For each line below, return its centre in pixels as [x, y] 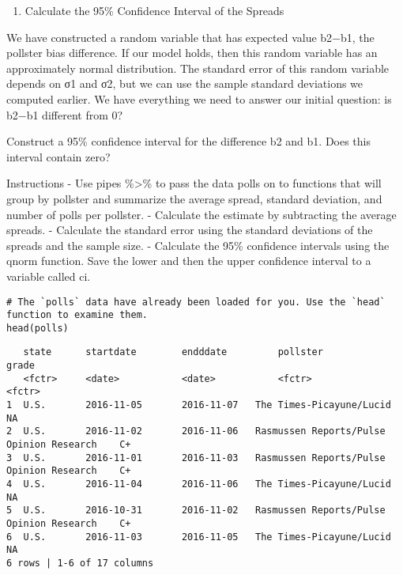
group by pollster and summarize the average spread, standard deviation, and [194, 198]
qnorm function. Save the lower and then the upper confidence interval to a [189, 261]
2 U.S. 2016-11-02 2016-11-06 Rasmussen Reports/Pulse [196, 431]
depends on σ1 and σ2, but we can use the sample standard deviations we [185, 83]
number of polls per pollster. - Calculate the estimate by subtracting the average [201, 214]
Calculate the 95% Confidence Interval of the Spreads [154, 10]
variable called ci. [49, 276]
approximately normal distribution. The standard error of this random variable [198, 68]
